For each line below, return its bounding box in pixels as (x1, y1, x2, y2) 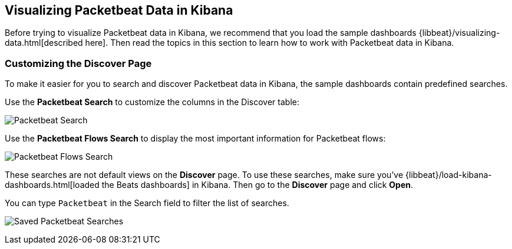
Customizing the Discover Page (5, 57, 152, 69)
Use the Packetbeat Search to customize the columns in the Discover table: (5, 97, 299, 107)
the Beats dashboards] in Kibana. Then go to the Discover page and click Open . (101, 180, 413, 190)
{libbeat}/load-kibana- (405, 170, 492, 180)
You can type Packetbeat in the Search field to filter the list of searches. (5, 198, 289, 208)
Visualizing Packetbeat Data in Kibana (5, 3, 233, 18)
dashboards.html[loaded (5, 180, 100, 190)
